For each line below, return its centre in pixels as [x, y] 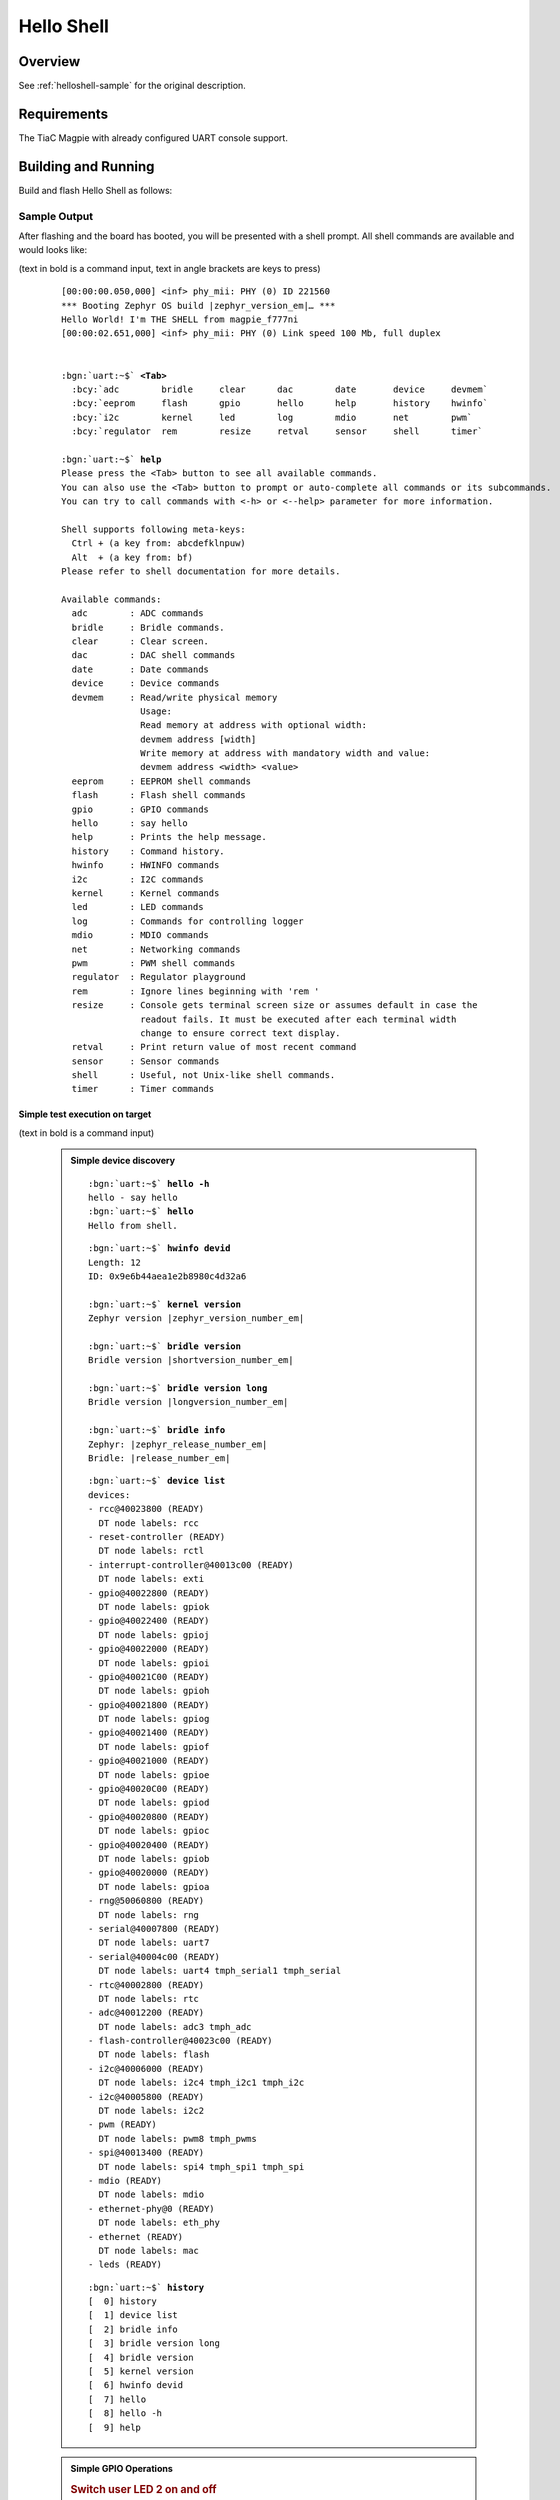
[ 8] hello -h [125, 2413]
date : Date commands [140, 669]
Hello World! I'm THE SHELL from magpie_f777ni [180, 319]
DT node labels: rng [149, 1914]
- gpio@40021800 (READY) [149, 1704]
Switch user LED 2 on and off [143, 2489]
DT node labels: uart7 [154, 1943]
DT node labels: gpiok [154, 1606]
